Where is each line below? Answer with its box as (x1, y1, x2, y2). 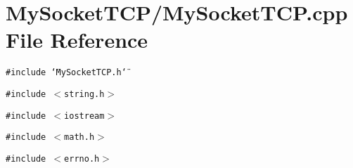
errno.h (64, 153, 100, 164)
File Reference (6, 25, 148, 54)
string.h (64, 89, 105, 99)
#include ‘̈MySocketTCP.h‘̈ (6, 67, 127, 78)
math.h (64, 132, 95, 143)
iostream (64, 110, 105, 121)
